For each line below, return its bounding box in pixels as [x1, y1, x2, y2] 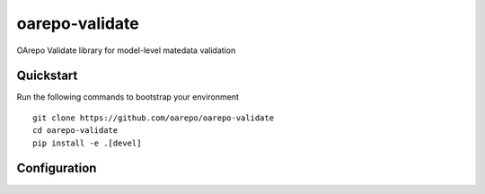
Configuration [16, 161, 97, 176]
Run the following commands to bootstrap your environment [16, 92, 240, 102]
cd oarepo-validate [32, 126, 119, 136]
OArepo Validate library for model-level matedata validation [16, 45, 236, 56]
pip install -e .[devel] [32, 137, 142, 148]
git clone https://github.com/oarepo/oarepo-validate [32, 112, 274, 123]
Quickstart [16, 68, 78, 84]
